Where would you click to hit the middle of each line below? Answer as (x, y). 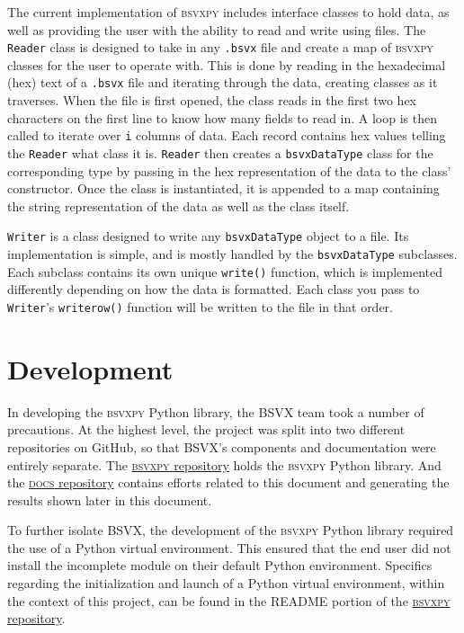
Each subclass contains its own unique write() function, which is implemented (225, 271)
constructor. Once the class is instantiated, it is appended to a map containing (223, 188)
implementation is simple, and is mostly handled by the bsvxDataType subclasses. (232, 254)
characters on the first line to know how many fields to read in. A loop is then (223, 117)
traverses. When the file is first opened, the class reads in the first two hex (212, 100)
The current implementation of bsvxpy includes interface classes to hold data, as (228, 12)
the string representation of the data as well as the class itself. (178, 205)
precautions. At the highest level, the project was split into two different (206, 429)
